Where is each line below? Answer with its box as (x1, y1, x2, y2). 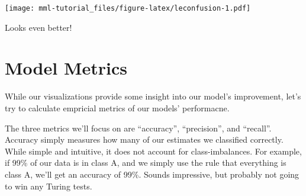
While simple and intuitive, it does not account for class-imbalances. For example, (5, 144, 302, 157)
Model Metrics (5, 56, 127, 80)
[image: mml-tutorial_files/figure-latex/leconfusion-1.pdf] (5, 4, 251, 12)
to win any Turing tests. (5, 179, 92, 192)
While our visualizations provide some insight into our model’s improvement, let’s (5, 90, 301, 102)
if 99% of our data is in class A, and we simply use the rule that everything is (5, 156, 286, 169)
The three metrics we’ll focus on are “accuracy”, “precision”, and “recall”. (5, 121, 272, 134)
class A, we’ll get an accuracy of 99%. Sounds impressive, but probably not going (5, 168, 299, 180)
